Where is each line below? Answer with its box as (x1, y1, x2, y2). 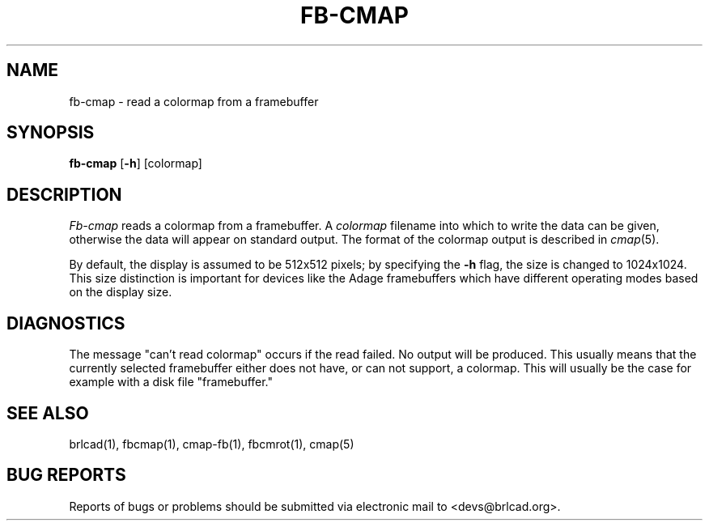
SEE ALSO (6, 402, 89, 423)
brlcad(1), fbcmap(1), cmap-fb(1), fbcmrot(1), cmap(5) (69, 436, 354, 451)
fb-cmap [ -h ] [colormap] (69, 156, 202, 171)
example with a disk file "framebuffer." (69, 375, 274, 389)
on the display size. (69, 285, 172, 300)
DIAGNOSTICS (6, 312, 125, 334)
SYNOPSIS (6, 122, 95, 143)
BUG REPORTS (6, 465, 126, 486)
